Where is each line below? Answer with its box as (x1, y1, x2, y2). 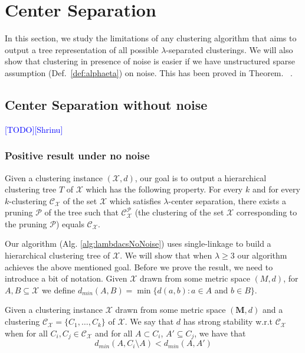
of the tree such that (44, 206, 119, 218)
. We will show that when (120, 249, 212, 262)
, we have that (194, 326, 246, 339)
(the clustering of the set (135, 206, 224, 218)
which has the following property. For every (86, 183, 243, 195)
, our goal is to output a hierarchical (135, 171, 267, 184)
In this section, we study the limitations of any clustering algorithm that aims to (5, 32, 297, 44)
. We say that (124, 315, 174, 328)
